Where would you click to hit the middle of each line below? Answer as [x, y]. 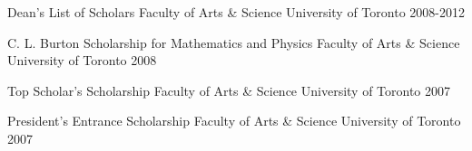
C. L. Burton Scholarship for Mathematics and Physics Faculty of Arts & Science [234, 42]
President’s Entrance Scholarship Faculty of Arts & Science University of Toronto [234, 121]
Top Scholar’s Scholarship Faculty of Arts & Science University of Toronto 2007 [229, 90]
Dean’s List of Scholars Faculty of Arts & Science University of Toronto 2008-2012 [236, 12]
